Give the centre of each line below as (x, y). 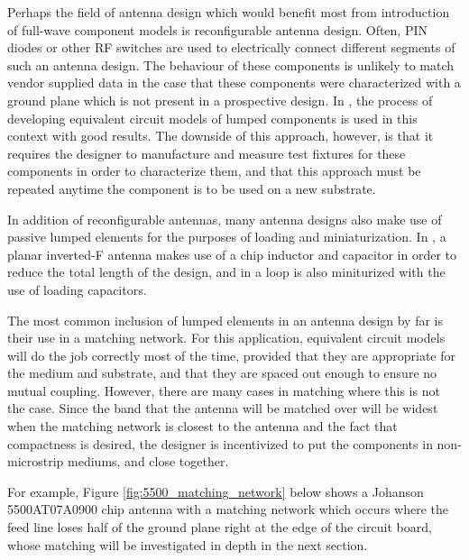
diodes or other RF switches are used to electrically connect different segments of (231, 47)
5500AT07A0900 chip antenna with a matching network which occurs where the (228, 509)
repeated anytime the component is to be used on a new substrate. (192, 188)
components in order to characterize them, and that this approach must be (214, 171)
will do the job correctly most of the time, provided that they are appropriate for (231, 355)
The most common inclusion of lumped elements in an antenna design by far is (225, 320)
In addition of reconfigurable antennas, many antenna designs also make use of (225, 219)
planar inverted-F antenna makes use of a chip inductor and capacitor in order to (232, 254)
